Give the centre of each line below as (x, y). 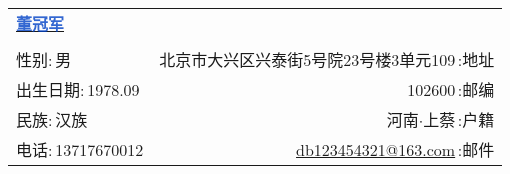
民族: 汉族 (52, 119)
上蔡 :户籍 (459, 119)
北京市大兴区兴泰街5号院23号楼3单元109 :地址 (327, 59)
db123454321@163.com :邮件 (395, 149)
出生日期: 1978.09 (78, 89)
